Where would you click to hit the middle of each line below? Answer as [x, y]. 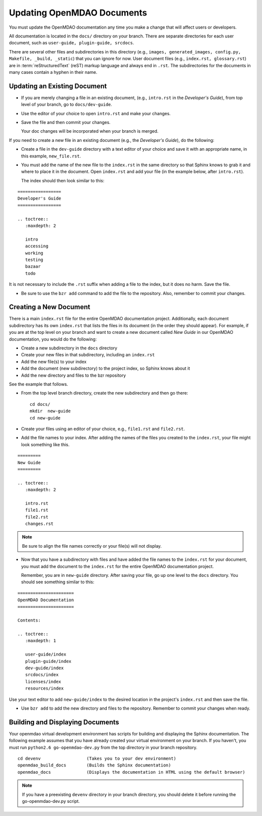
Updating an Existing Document [58, 86]
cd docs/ [40, 404]
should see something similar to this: [58, 582]
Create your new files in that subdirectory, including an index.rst [88, 355]
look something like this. [45, 444]
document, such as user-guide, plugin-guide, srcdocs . [72, 43]
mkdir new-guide [50, 411]
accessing [37, 246]
